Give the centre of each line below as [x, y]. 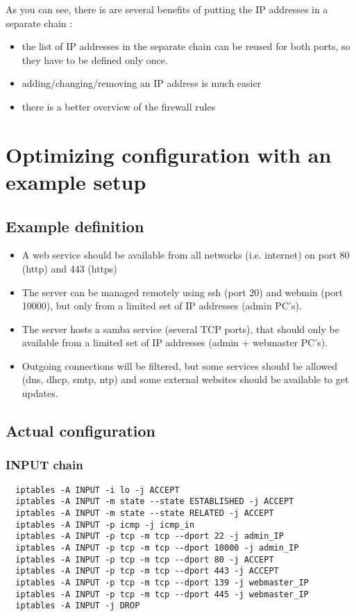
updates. [40, 393]
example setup [76, 181]
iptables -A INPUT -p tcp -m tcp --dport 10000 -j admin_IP [157, 548]
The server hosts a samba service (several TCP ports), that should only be [180, 329]
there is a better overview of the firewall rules [119, 106]
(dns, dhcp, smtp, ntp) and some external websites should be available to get [185, 379]
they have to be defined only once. [95, 59]
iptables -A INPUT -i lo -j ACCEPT [98, 490]
